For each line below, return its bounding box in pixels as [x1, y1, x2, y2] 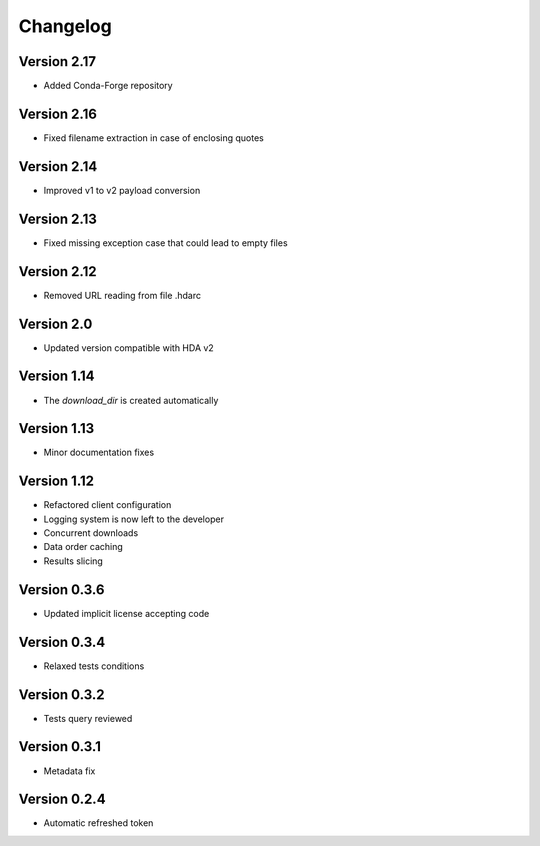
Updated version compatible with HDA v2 [43, 341, 214, 354]
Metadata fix [43, 765, 96, 777]
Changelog [18, 15, 112, 37]
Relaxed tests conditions [43, 660, 145, 672]
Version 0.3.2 [18, 686, 105, 703]
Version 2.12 [18, 263, 97, 280]
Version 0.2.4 [18, 791, 106, 808]
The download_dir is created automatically [43, 394, 219, 406]
